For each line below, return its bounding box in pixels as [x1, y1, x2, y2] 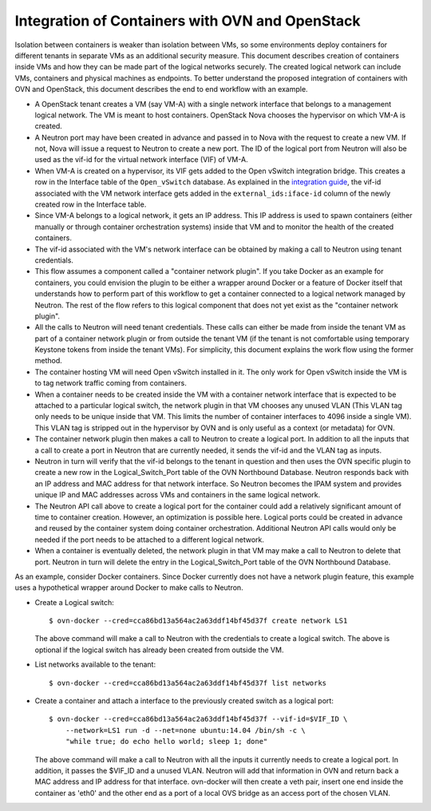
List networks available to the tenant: [34, 659, 156, 670]
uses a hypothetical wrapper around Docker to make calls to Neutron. [14, 583, 243, 592]
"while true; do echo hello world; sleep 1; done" [65, 737, 268, 746]
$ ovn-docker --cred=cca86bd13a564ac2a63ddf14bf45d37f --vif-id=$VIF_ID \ [49, 714, 348, 724]
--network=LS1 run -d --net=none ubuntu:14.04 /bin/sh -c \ [65, 726, 306, 734]
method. [34, 356, 63, 366]
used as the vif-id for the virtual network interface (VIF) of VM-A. [34, 155, 248, 164]
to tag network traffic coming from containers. [34, 378, 187, 388]
